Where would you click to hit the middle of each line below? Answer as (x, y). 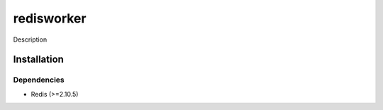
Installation (38, 60)
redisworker (50, 18)
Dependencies (39, 80)
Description (30, 39)
